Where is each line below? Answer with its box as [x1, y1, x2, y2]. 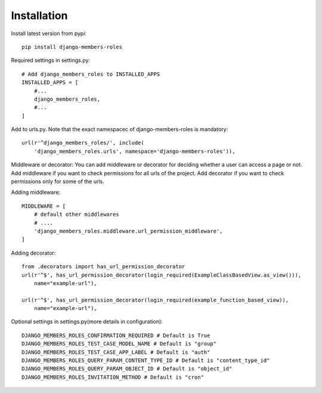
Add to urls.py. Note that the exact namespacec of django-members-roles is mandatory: [11, 126, 228, 133]
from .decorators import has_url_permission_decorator [21, 263, 185, 270]
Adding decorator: [11, 249, 56, 256]
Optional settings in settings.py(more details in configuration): [11, 318, 163, 325]
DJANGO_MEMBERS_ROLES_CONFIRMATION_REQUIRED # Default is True [21, 332, 210, 339]
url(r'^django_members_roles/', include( [21, 140, 144, 146]
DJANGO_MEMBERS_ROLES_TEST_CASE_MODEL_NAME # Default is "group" [21, 341, 217, 347]
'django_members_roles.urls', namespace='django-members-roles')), [33, 148, 236, 154]
